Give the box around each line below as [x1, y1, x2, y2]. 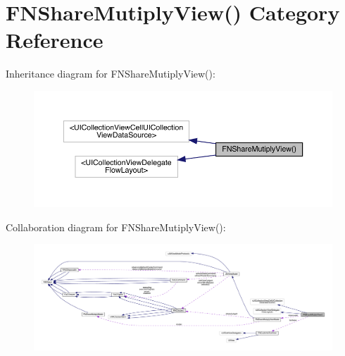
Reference [6, 25, 103, 54]
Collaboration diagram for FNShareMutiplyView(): [6, 219, 226, 234]
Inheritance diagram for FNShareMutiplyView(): [6, 66, 215, 81]
